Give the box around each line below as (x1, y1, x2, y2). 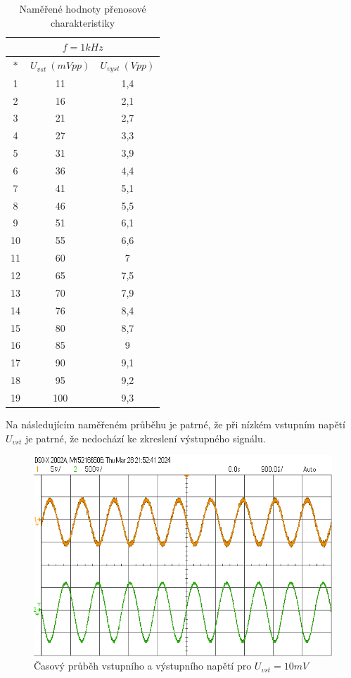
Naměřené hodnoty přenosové (19, 1, 146, 15)
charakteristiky (51, 15, 115, 30)
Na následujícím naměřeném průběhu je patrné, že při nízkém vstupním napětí (6, 417, 345, 432)
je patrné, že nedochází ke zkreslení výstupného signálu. (25, 430, 266, 445)
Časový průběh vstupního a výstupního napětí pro (34, 658, 252, 673)
